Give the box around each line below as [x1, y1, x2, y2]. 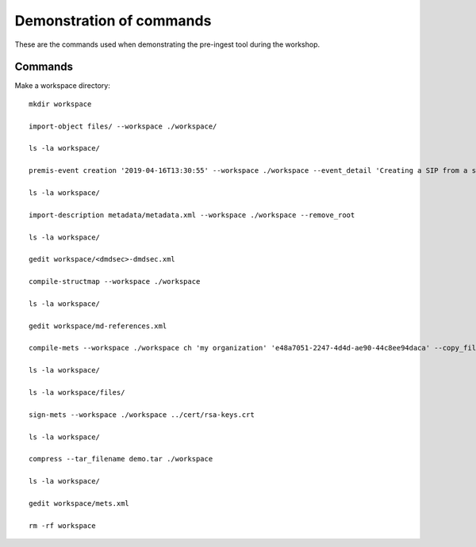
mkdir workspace [29, 99, 92, 109]
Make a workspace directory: [14, 81, 110, 90]
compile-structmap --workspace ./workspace [29, 277, 201, 286]
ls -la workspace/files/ [29, 388, 125, 396]
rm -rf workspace [29, 521, 96, 530]
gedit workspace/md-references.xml [29, 321, 167, 331]
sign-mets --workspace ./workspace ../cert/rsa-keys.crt [29, 410, 255, 419]
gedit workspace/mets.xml [29, 499, 130, 507]
